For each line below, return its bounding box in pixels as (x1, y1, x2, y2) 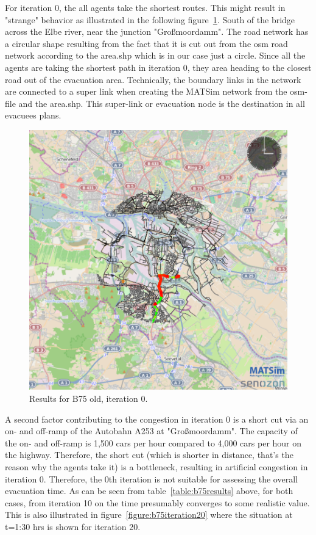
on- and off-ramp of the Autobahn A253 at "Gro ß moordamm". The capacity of (5, 424, 298, 437)
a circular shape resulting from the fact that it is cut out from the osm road (5, 37, 288, 49)
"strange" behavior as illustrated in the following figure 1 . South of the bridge (5, 13, 295, 26)
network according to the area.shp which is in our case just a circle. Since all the (5, 49, 306, 62)
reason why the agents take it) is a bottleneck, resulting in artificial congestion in (5, 460, 308, 473)
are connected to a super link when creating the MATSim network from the (5, 85, 287, 98)
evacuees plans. (5, 109, 61, 122)
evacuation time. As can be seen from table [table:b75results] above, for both (5, 484, 293, 497)
